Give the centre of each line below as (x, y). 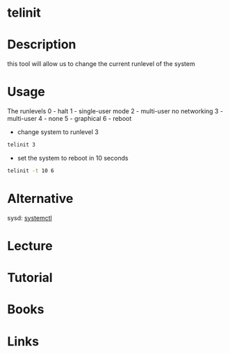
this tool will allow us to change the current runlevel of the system (101, 64)
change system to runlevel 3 (58, 132)
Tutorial (30, 278)
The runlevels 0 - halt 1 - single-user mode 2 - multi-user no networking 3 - (115, 111)
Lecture (30, 246)
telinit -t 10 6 (31, 171)
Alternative (40, 199)
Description (42, 45)
